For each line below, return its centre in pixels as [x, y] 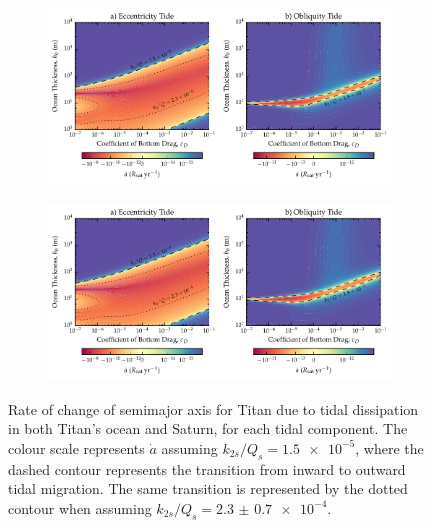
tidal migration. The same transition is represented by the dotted [208, 488]
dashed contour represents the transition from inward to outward [207, 468]
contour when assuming [80, 507]
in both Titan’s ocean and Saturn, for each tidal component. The [208, 428]
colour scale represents [76, 447]
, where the [389, 447]
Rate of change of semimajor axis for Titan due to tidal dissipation [213, 408]
